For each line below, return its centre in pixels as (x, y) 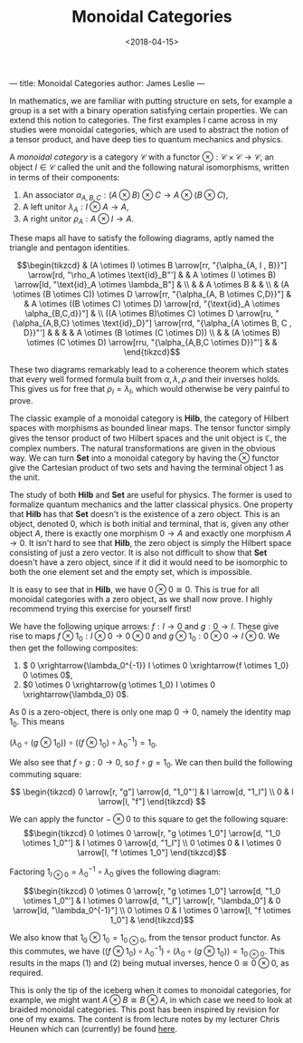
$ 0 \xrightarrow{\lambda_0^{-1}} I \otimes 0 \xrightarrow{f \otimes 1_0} (156, 665)
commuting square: (46, 774)
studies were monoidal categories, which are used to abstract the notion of (149, 130)
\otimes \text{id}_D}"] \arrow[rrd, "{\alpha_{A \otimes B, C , (182, 323)
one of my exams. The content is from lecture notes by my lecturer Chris (145, 1019)
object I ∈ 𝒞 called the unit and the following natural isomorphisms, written (149, 167)
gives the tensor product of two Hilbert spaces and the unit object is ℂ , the (148, 438)
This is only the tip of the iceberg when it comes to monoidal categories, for (151, 989)
